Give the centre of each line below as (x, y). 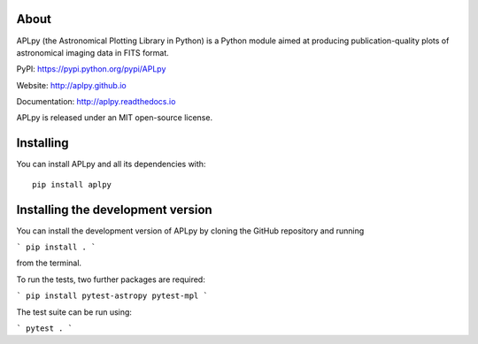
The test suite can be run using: (74, 312)
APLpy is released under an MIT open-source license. (114, 118)
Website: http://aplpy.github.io (72, 85)
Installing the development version (114, 209)
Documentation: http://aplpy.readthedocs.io (96, 102)
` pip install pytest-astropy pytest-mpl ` (112, 296)
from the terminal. (49, 263)
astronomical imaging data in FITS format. (93, 52)
